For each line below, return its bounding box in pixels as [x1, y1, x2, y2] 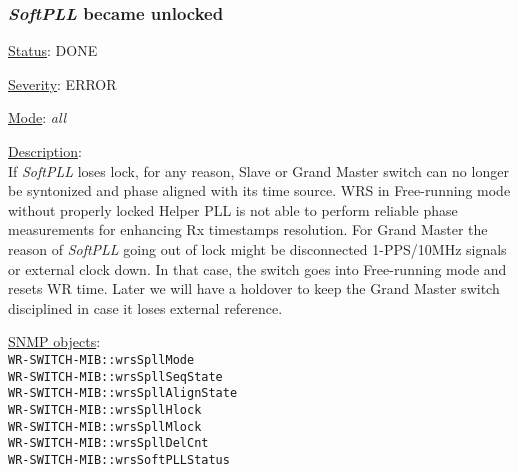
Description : [8, 141, 82, 161]
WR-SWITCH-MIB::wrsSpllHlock [8, 402, 202, 417]
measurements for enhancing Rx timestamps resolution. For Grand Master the [8, 219, 488, 240]
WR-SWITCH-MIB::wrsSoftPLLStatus [8, 452, 230, 467]
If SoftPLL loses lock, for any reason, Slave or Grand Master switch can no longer [8, 160, 509, 181]
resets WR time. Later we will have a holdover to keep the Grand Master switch [8, 278, 500, 299]
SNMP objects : [8, 331, 101, 352]
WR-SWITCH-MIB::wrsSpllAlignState [8, 386, 238, 401]
